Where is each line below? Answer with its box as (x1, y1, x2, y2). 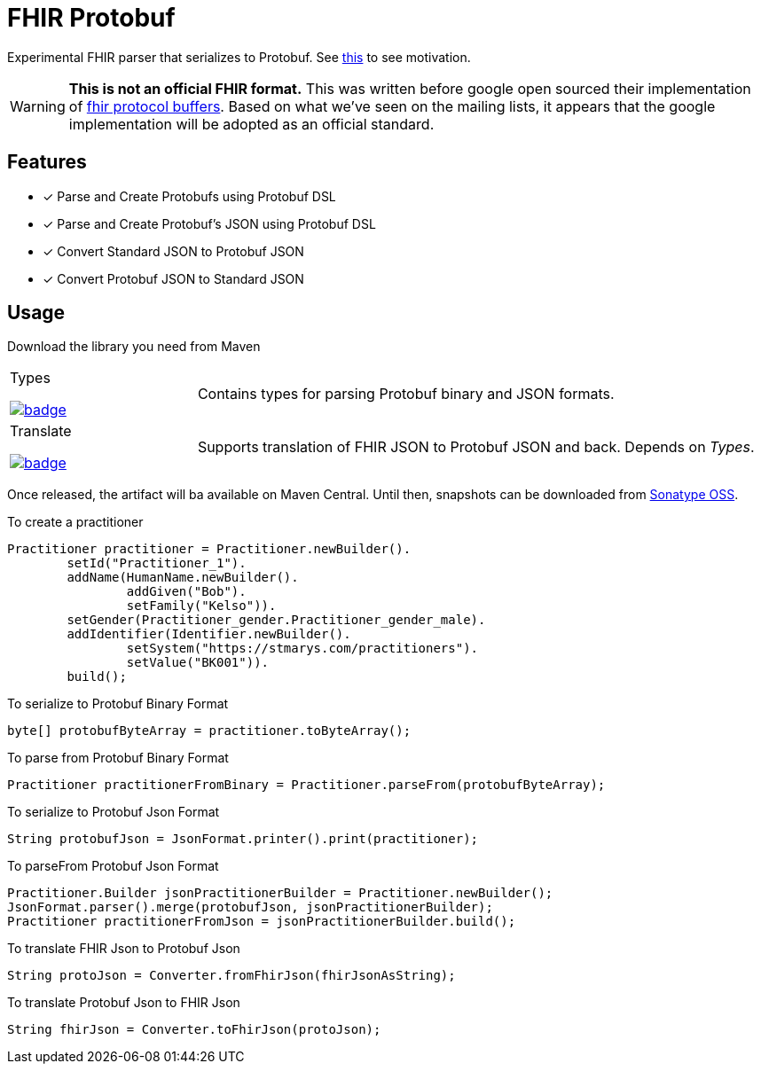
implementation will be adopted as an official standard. (68, 114, 435, 133)
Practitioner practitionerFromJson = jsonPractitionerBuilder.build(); (7, 914, 516, 929)
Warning (10, 97, 66, 115)
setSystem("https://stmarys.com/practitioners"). (126, 641, 479, 656)
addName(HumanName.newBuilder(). (67, 570, 299, 585)
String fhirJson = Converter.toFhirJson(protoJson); (7, 1022, 381, 1037)
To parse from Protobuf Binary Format (7, 750, 229, 766)
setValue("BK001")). (126, 655, 270, 670)
